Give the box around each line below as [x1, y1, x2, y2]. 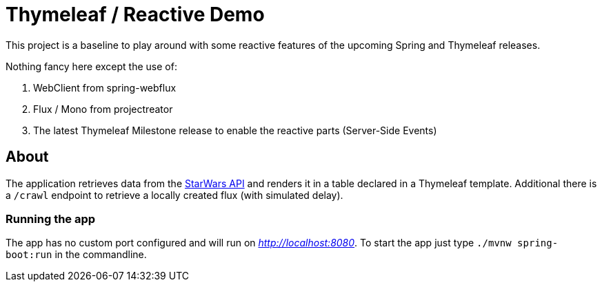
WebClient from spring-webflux [33, 81, 177, 94]
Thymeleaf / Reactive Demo [6, 3, 265, 26]
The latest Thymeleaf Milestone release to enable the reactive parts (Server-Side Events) [33, 124, 437, 136]
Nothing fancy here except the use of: [6, 60, 177, 72]
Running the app [6, 211, 96, 226]
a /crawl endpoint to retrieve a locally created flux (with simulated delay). [6, 189, 343, 201]
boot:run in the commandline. [6, 248, 147, 261]
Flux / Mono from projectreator [33, 103, 173, 115]
